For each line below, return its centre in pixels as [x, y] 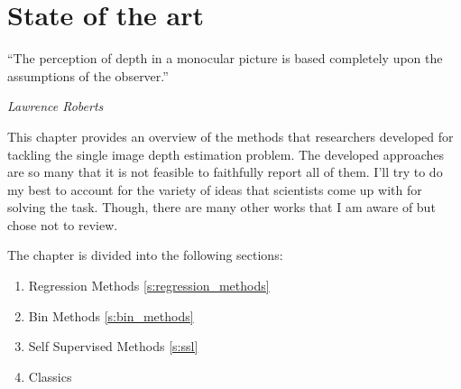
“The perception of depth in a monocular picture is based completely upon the [225, 58]
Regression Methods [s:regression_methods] [149, 286]
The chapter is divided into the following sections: [145, 255]
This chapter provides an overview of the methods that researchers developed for [230, 136]
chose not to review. [63, 224]
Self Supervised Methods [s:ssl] [113, 346]
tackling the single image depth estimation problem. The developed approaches [226, 154]
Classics [50, 376]
